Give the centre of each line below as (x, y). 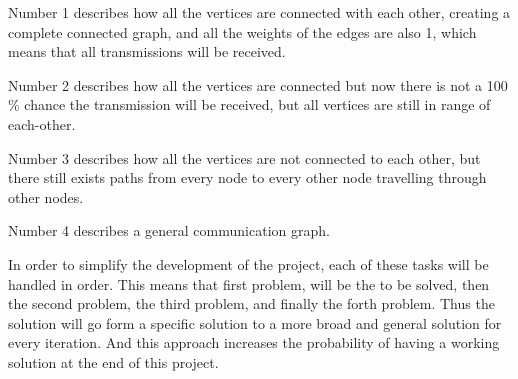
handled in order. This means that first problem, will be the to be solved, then (249, 283)
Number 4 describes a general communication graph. (169, 230)
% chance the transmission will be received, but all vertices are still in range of (249, 104)
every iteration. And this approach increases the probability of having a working (254, 342)
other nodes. (46, 196)
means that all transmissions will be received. (147, 51)
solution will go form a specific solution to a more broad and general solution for (255, 322)
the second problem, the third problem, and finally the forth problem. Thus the (251, 303)
